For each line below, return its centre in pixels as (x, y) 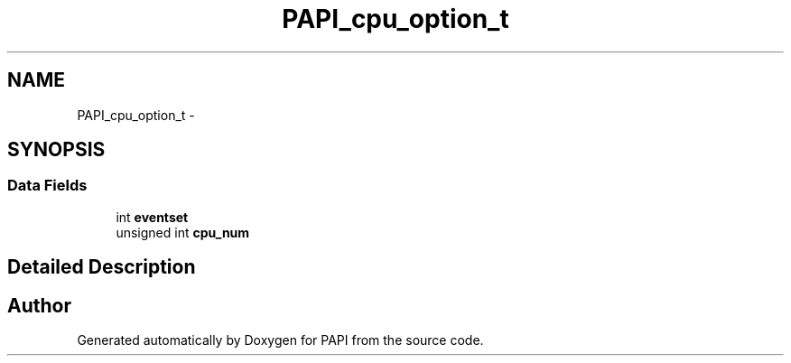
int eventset (152, 217)
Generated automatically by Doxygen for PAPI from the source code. (280, 340)
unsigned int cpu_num (183, 232)
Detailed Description (102, 267)
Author (39, 305)
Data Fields (47, 186)
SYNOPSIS (56, 150)
